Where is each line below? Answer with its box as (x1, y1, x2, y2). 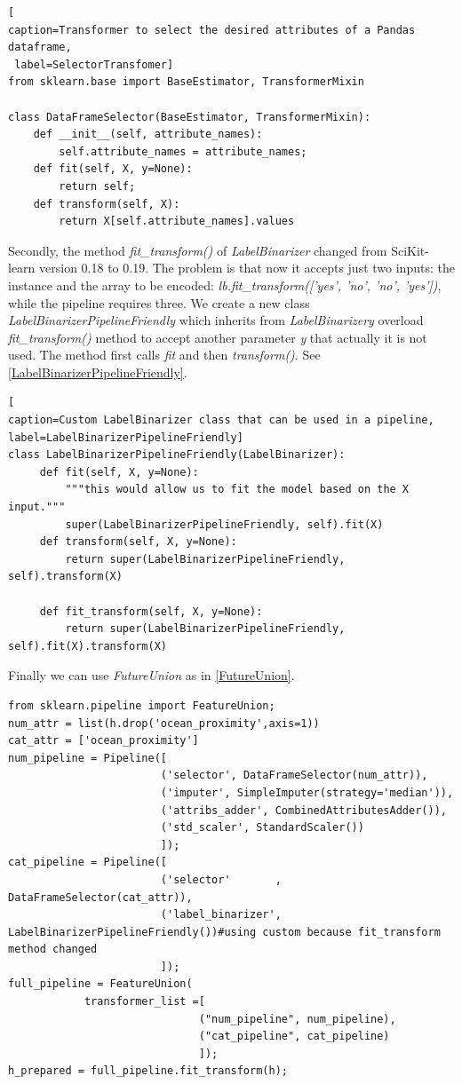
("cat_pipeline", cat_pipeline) (198, 1030, 390, 1043)
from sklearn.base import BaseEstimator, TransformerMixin (8, 75, 364, 89)
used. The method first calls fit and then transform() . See (8, 345, 321, 364)
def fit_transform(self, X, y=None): (39, 605, 263, 618)
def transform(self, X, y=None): (39, 535, 237, 549)
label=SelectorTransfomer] (14, 58, 174, 71)
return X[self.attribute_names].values (59, 215, 295, 228)
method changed (8, 943, 98, 956)
